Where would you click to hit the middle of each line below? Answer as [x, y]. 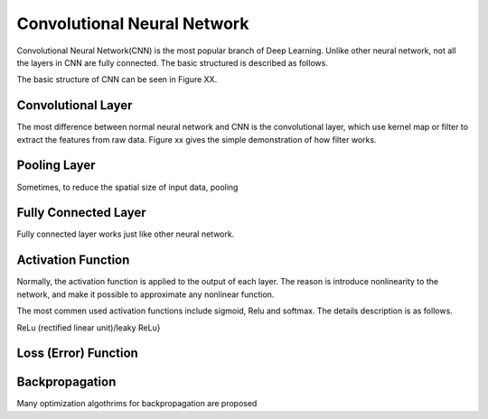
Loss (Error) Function [78, 354]
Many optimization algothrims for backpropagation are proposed [137, 404]
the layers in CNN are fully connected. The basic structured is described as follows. [173, 62]
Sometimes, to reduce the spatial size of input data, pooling [127, 187]
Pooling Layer [56, 166]
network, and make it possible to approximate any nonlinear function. [145, 294]
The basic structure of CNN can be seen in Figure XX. [117, 79]
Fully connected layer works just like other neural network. [126, 234]
